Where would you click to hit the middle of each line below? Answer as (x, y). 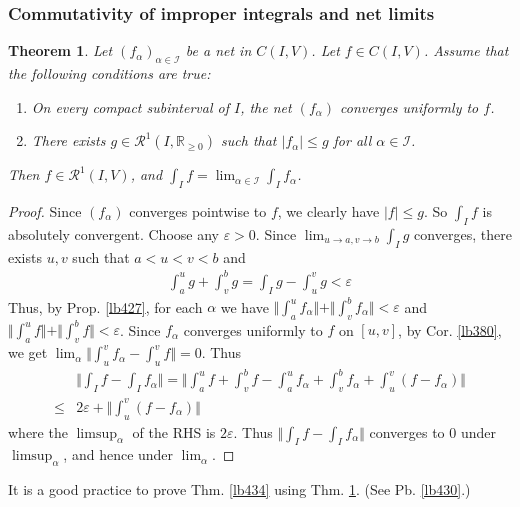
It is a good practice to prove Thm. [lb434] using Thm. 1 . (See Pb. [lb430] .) (239, 489)
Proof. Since (45, 211)
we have (244, 306)
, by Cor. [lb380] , (450, 329)
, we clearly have (328, 211)
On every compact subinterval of (130, 106)
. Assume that (466, 50)
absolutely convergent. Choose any (113, 233)
